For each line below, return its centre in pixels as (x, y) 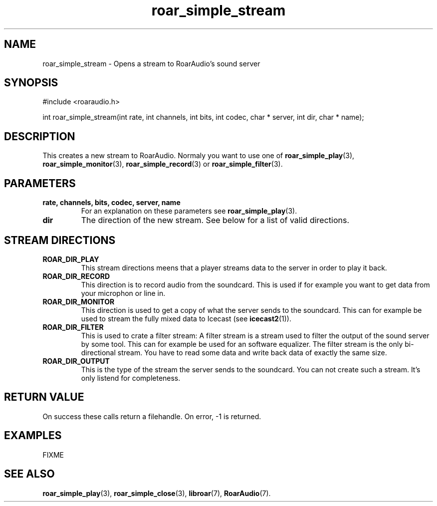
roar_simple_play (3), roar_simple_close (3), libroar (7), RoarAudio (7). (157, 493)
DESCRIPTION (40, 136)
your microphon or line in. (123, 293)
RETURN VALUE (44, 397)
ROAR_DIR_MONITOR (79, 301)
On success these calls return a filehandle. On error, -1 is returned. (152, 416)
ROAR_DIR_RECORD (76, 276)
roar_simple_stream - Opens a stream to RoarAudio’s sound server (151, 63)
